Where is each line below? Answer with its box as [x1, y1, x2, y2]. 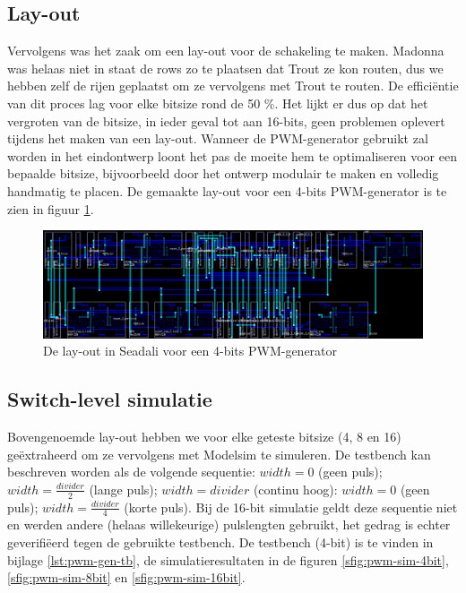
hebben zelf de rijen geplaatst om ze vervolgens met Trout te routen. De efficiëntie [7, 76, 459, 95]
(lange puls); [89, 479, 158, 498]
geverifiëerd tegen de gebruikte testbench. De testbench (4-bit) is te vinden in [7, 533, 434, 552]
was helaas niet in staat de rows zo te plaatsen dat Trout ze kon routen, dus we [7, 58, 444, 77]
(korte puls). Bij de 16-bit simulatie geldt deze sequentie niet [124, 497, 458, 516]
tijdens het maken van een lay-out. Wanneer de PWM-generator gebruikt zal [7, 129, 428, 148]
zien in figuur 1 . [7, 199, 94, 218]
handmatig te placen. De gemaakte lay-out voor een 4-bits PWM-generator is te [7, 181, 447, 200]
